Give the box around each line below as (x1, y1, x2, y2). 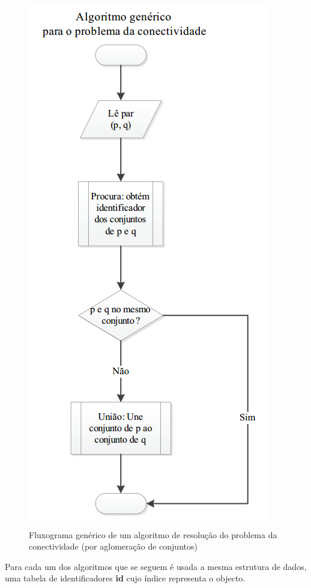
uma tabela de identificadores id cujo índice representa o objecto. (5, 572, 246, 584)
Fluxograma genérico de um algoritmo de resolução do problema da (29, 528, 277, 541)
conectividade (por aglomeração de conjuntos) (29, 540, 198, 553)
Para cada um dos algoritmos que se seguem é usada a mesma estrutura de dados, (5, 560, 307, 572)
